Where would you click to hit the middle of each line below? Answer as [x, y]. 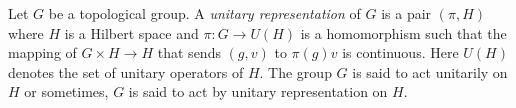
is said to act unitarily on [430, 71]
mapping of [42, 52]
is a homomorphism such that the [403, 32]
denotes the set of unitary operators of [126, 71]
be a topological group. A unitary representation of [204, 13]
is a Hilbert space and [131, 32]
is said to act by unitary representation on [258, 91]
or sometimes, [66, 91]
